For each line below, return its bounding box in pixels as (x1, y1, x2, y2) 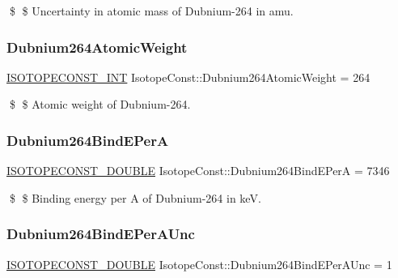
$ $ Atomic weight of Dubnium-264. (9, 96, 191, 113)
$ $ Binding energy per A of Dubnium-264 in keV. (9, 189, 261, 206)
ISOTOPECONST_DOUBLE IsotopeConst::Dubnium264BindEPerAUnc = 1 (6, 255, 392, 272)
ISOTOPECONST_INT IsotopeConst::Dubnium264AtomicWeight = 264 (6, 68, 370, 85)
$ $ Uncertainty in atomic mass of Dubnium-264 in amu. (9, 2, 294, 19)
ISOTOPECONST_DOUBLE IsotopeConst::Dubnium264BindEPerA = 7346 (6, 162, 390, 179)
